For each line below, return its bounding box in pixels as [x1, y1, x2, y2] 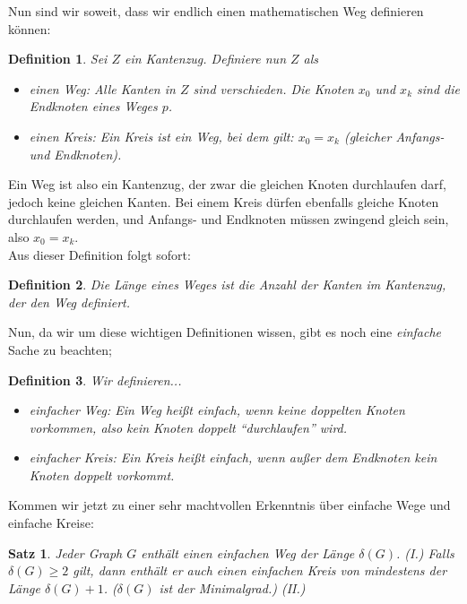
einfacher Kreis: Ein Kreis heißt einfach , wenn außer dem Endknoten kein [29, 448, 437, 467]
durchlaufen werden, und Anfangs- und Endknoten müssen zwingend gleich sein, [8, 210, 449, 229]
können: [8, 19, 51, 38]
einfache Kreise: [8, 513, 94, 532]
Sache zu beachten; [8, 340, 112, 358]
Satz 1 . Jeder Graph [8, 543, 123, 562]
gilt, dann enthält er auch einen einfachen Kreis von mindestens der [73, 561, 447, 580]
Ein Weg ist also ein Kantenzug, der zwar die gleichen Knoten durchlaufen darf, [8, 175, 446, 194]
